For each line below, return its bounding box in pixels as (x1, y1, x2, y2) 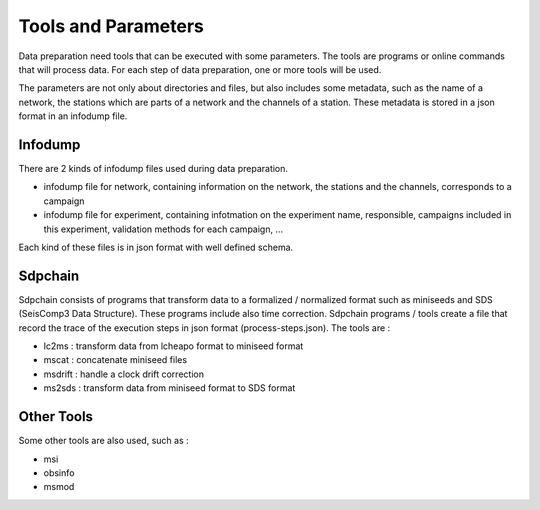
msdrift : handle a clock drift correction (43, 368, 205, 380)
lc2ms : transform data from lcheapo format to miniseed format (43, 340, 304, 352)
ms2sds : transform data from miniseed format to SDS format (43, 382, 296, 394)
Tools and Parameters (18, 15, 205, 37)
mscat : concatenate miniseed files (43, 354, 188, 366)
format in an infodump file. (18, 110, 128, 122)
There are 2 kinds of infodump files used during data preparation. (18, 163, 289, 175)
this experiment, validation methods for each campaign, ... (43, 223, 284, 235)
